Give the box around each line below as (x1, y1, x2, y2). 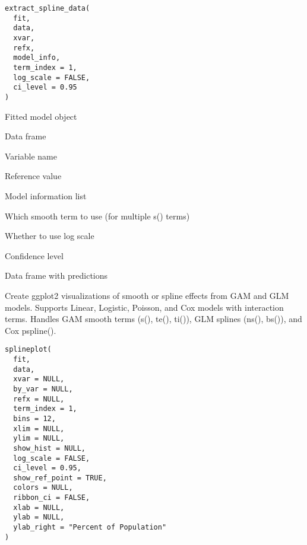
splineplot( (5, 345, 52, 354)
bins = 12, (13, 414, 56, 423)
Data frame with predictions (5, 269, 108, 282)
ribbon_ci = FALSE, (13, 493, 90, 502)
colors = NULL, (13, 483, 73, 492)
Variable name (5, 149, 57, 162)
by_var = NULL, (13, 384, 73, 393)
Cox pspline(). (5, 324, 56, 336)
